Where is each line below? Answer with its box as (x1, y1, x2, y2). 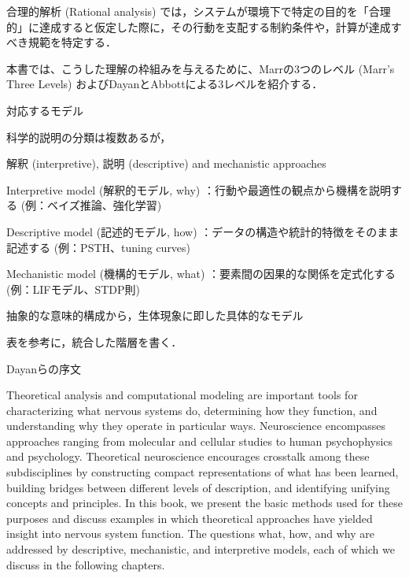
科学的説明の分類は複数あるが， (6, 128, 171, 145)
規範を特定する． (28, 34, 116, 50)
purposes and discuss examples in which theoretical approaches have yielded (6, 509, 373, 526)
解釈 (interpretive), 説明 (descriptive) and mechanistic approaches (6, 155, 326, 172)
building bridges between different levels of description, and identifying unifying (6, 479, 390, 495)
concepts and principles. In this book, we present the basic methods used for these (6, 495, 403, 511)
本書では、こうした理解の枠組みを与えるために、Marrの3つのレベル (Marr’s (6, 60, 395, 76)
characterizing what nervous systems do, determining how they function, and (6, 402, 378, 418)
